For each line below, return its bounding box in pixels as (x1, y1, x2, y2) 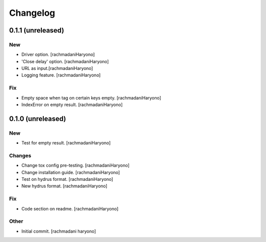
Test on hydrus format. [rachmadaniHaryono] (21, 176, 113, 182)
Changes (9, 152, 32, 159)
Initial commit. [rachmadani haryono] (21, 228, 96, 234)
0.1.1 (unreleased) (9, 26, 64, 35)
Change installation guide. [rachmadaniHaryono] (21, 169, 120, 175)
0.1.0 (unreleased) (9, 114, 66, 123)
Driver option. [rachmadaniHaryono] (21, 52, 95, 58)
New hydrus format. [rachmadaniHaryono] (21, 183, 108, 189)
